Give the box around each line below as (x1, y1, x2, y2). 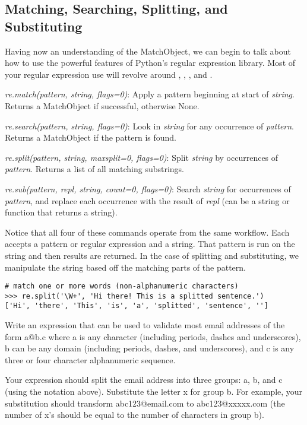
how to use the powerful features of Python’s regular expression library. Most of (5, 56, 296, 69)
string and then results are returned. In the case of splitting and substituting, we (5, 249, 299, 261)
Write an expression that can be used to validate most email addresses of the (5, 319, 285, 331)
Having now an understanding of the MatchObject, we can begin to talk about (5, 45, 291, 57)
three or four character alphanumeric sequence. (5, 353, 176, 366)
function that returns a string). (5, 206, 118, 218)
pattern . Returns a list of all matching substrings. (5, 163, 184, 175)
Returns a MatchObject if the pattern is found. (5, 131, 177, 144)
